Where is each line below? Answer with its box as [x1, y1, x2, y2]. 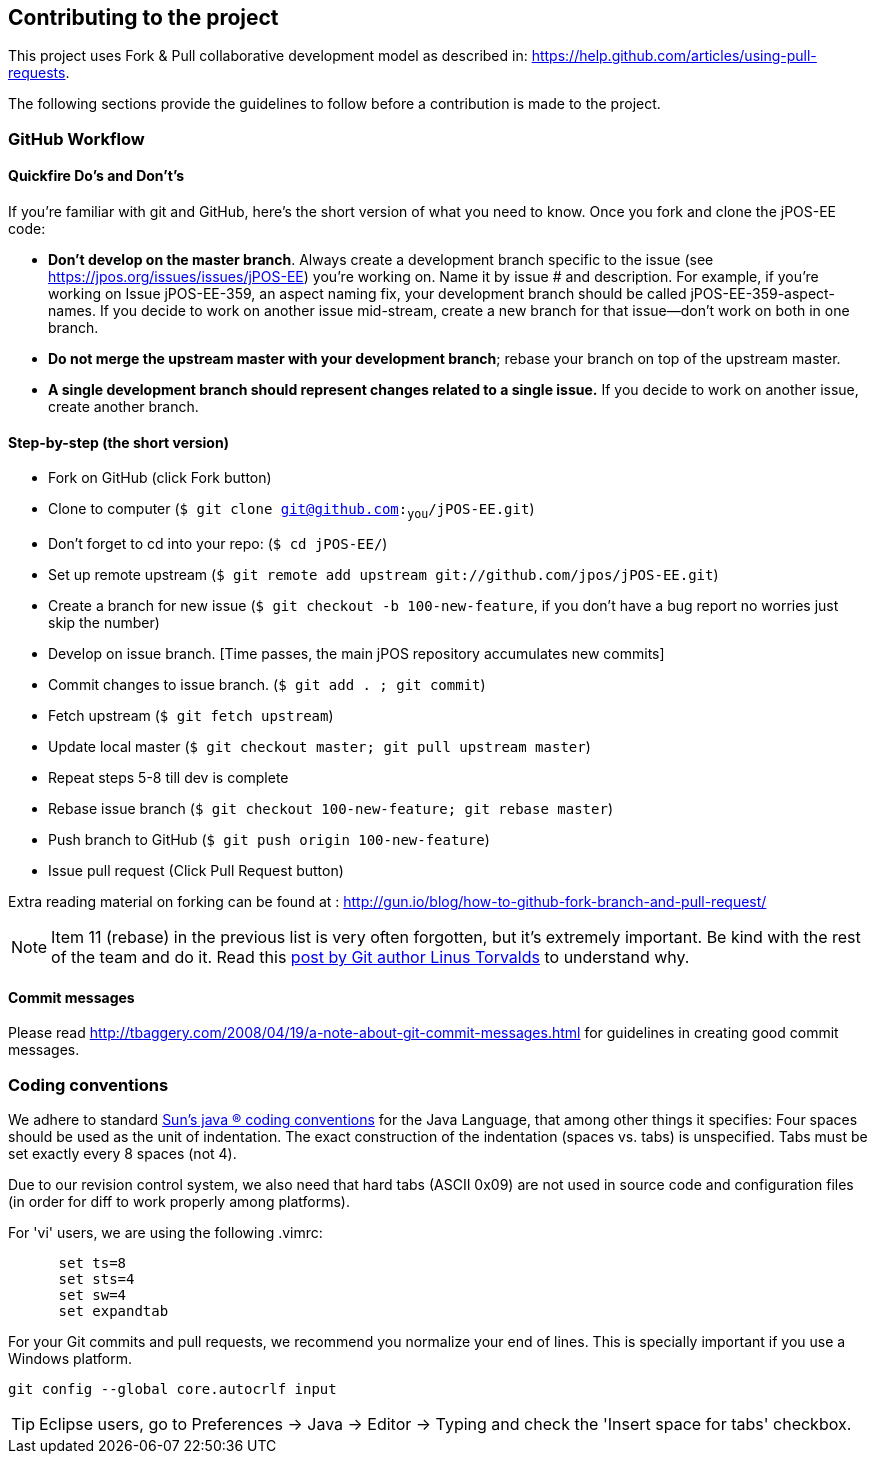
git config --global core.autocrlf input [8, 1381, 337, 1397]
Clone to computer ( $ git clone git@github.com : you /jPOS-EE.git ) [48, 500, 535, 522]
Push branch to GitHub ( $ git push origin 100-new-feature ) [48, 831, 490, 849]
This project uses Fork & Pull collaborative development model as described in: [8, 47, 528, 65]
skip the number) [48, 614, 160, 632]
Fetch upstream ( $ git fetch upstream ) [48, 707, 334, 725]
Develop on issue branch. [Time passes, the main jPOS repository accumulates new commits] [48, 645, 665, 663]
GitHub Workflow [8, 128, 145, 149]
